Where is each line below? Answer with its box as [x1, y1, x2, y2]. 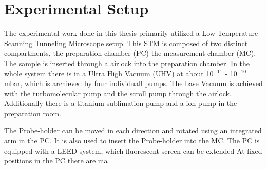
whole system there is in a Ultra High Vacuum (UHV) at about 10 [4, 68, 214, 78]
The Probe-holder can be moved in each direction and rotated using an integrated [4, 125, 262, 136]
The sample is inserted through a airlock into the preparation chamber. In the [4, 57, 250, 68]
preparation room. [4, 108, 61, 118]
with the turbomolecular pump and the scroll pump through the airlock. [4, 88, 232, 98]
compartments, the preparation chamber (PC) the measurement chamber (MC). [4, 48, 256, 58]
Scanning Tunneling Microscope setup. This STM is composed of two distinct [4, 37, 248, 48]
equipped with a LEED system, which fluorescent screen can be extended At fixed [4, 145, 262, 156]
